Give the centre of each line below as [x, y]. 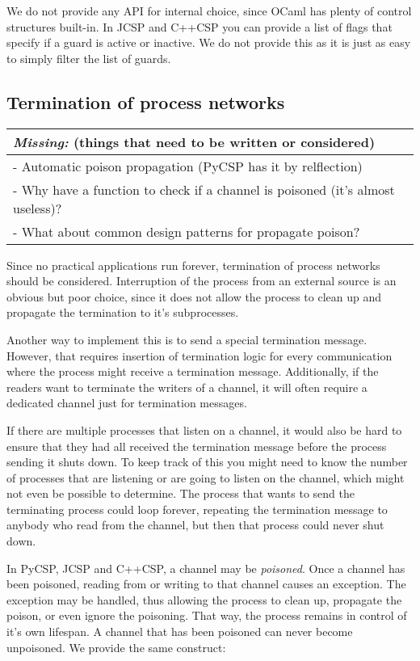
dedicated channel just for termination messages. [127, 403]
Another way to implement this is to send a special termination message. [187, 339]
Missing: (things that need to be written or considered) [194, 141]
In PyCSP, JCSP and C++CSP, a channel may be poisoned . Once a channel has [206, 568]
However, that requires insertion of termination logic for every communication [199, 355]
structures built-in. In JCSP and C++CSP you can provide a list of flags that [199, 26]
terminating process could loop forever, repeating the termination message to [197, 509]
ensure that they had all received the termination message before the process [197, 446]
